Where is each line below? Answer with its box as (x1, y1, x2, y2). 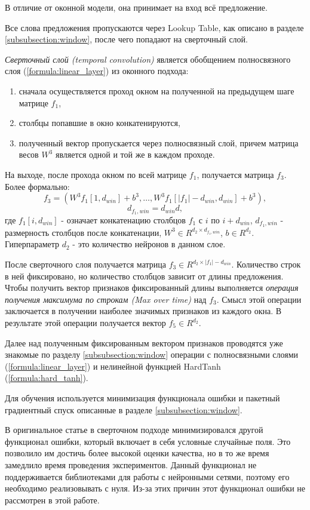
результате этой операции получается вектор (5, 317, 166, 328)
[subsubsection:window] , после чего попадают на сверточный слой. (5, 33, 248, 45)
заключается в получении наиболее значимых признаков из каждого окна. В (5, 305, 282, 317)
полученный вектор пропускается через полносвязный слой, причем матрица (19, 136, 299, 149)
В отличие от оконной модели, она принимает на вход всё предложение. (5, 1, 268, 13)
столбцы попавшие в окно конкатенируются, (19, 116, 180, 129)
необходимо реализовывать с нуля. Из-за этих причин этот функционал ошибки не (5, 482, 306, 494)
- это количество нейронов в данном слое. (72, 238, 226, 250)
